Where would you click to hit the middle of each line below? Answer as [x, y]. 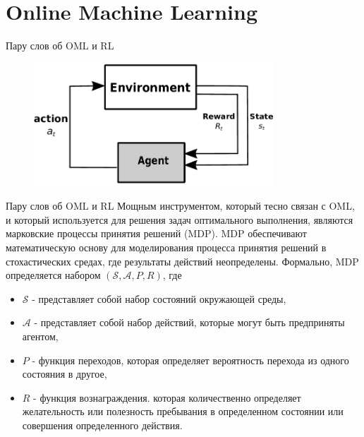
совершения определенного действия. [102, 425]
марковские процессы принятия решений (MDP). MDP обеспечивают [156, 233]
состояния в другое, [65, 374]
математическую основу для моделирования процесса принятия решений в [166, 247]
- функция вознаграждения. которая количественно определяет [167, 397]
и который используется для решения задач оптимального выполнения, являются [180, 219]
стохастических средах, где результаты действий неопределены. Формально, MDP [182, 261]
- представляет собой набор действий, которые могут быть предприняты [189, 322]
